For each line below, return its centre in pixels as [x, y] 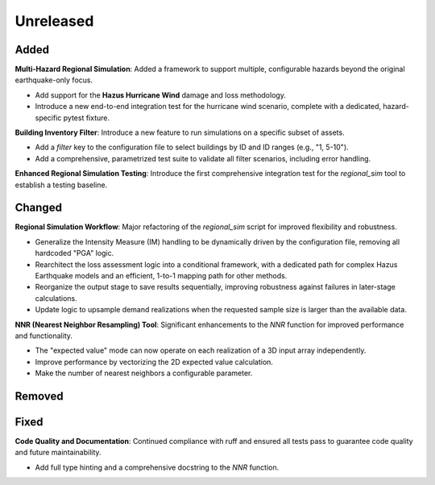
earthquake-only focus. [54, 80]
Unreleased [54, 21]
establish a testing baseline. [61, 185]
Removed [39, 396]
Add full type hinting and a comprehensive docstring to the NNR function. [157, 467]
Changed [38, 208]
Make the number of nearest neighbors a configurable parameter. [144, 373]
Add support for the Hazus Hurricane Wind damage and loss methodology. [160, 95]
